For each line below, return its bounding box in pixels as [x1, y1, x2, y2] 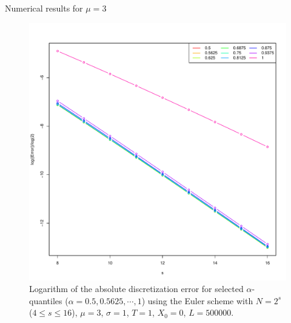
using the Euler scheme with [147, 294, 253, 307]
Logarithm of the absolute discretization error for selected [29, 282, 244, 295]
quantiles [29, 294, 62, 307]
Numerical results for [5, 2, 83, 14]
